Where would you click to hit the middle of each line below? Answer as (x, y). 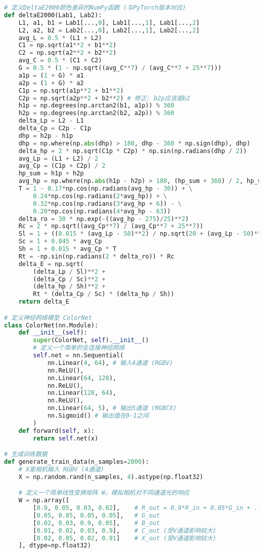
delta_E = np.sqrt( (51, 264)
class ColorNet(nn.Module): (51, 325)
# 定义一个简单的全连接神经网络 (79, 348)
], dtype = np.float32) (55, 546)
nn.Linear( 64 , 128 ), (82, 378)
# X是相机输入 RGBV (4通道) (61, 469)
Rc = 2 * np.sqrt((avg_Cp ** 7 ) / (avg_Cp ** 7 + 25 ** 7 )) (111, 226)
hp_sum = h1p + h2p (51, 174)
